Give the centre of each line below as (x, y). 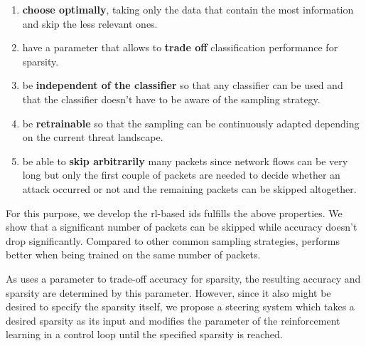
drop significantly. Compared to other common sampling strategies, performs (173, 240)
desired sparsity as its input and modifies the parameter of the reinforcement (173, 320)
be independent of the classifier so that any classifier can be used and (183, 85)
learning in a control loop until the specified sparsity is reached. (144, 334)
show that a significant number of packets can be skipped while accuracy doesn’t (182, 227)
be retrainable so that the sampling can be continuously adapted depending (191, 123)
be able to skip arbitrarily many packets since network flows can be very (185, 161)
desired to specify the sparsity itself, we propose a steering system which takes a (180, 306)
